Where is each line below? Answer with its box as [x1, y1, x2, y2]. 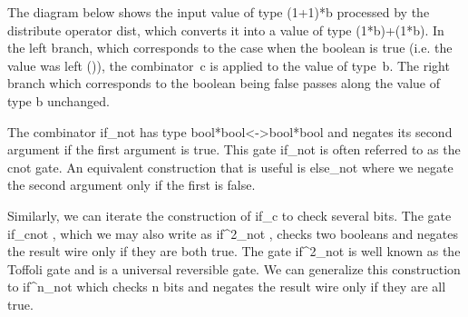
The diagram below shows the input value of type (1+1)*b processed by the [7, 3, 430, 21]
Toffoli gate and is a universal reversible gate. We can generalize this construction [7, 259, 461, 278]
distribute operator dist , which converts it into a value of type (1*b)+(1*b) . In [7, 20, 444, 39]
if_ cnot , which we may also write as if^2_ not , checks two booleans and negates [7, 223, 459, 243]
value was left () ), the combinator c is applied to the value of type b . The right [7, 55, 450, 74]
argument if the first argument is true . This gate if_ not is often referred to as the [7, 140, 461, 159]
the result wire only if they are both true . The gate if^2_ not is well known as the [7, 242, 461, 261]
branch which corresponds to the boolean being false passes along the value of [7, 74, 440, 93]
